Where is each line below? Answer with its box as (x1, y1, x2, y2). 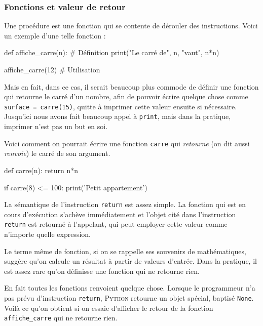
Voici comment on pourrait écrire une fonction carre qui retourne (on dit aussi (4, 138, 250, 148)
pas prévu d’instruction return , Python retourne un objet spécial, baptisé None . (4, 293, 254, 303)
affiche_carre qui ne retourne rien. (4, 312, 118, 323)
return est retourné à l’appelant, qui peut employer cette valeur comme (4, 219, 228, 229)
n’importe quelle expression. (4, 229, 91, 239)
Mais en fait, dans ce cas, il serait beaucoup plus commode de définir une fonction (4, 81, 259, 92)
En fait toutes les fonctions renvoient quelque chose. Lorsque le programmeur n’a (4, 282, 255, 293)
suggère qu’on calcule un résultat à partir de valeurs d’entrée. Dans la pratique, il (4, 256, 257, 266)
